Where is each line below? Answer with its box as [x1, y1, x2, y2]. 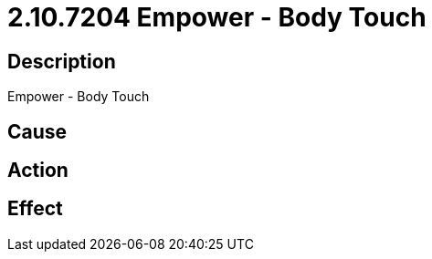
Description [7, 49, 116, 73]
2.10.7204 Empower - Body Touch [7, 2, 427, 33]
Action [7, 159, 68, 182]
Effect [7, 197, 63, 221]
